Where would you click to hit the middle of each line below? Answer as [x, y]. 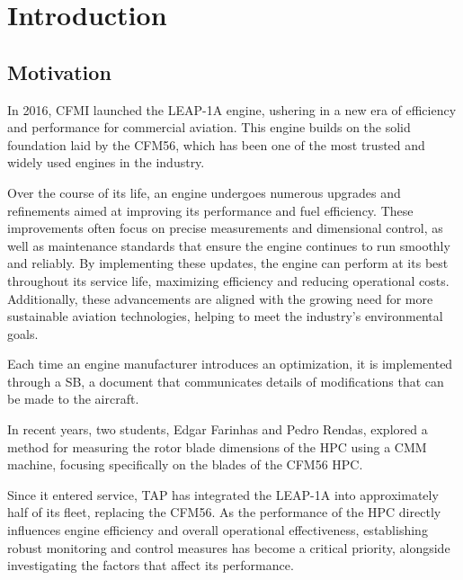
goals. [23, 333]
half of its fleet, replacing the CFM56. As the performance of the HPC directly [224, 512]
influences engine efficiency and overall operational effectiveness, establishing [218, 530]
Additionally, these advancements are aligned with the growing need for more [220, 298]
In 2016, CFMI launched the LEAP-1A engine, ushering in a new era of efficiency [232, 109]
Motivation [59, 71]
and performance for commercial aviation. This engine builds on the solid [209, 127]
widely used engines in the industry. [106, 162]
